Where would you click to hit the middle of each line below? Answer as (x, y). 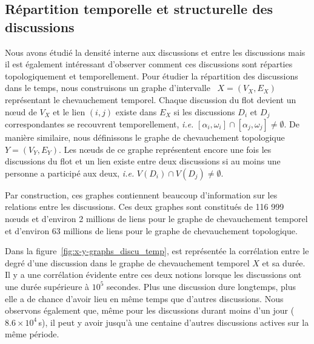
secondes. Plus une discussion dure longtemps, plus (202, 286)
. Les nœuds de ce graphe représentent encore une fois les (165, 149)
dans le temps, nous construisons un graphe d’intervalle (108, 88)
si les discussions (204, 111)
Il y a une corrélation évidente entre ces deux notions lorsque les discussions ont (153, 275)
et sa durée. (284, 262)
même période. (32, 334)
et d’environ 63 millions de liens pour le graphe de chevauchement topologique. (151, 230)
